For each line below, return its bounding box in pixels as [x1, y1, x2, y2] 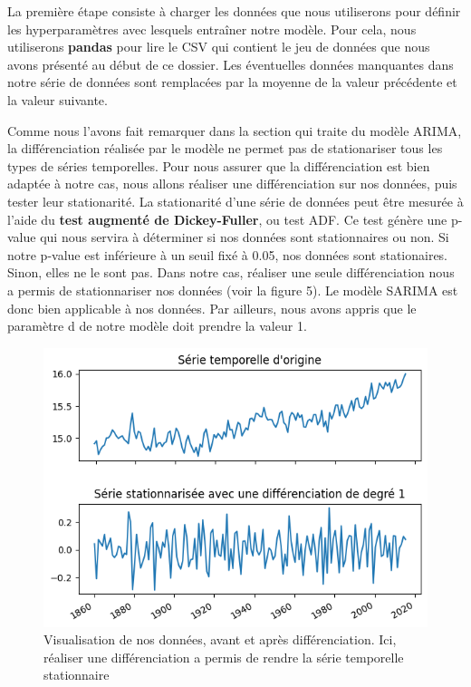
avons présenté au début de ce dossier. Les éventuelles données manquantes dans [7, 54, 454, 73]
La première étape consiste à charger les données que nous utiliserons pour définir [7, 2, 461, 20]
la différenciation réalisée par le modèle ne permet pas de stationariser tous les [7, 139, 443, 158]
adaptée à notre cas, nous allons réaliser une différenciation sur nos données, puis [7, 174, 457, 193]
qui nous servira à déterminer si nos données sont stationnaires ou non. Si [40, 227, 449, 247]
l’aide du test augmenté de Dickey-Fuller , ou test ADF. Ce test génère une [7, 209, 447, 228]
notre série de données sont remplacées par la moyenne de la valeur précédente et [7, 73, 457, 92]
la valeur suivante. [7, 90, 108, 109]
